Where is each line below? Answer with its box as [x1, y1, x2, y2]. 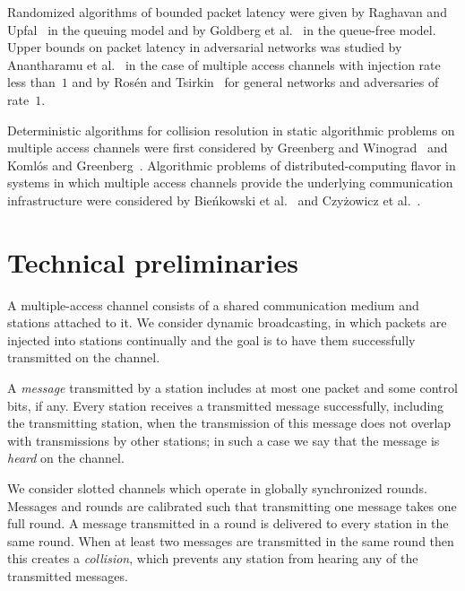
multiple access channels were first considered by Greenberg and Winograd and [7, 138, 448, 157]
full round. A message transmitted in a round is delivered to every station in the [7, 514, 449, 533]
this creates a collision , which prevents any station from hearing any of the [7, 549, 418, 568]
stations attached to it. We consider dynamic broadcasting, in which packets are [7, 313, 447, 332]
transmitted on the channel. [7, 348, 160, 367]
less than [7, 73, 56, 91]
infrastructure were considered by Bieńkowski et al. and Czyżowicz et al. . [7, 190, 421, 209]
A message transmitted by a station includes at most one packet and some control [7, 378, 458, 397]
